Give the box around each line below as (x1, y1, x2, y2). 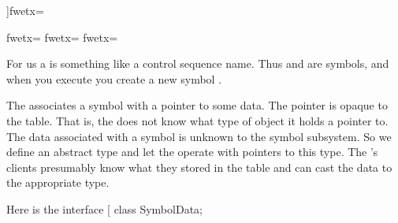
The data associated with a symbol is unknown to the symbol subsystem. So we (6, 128, 392, 144)
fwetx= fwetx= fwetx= (6, 28, 118, 45)
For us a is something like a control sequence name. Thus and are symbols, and (6, 55, 389, 72)
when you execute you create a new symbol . (6, 70, 222, 87)
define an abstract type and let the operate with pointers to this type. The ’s (6, 143, 378, 160)
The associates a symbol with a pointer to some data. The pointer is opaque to (6, 97, 388, 113)
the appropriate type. (6, 174, 110, 191)
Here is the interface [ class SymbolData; (6, 200, 203, 217)
